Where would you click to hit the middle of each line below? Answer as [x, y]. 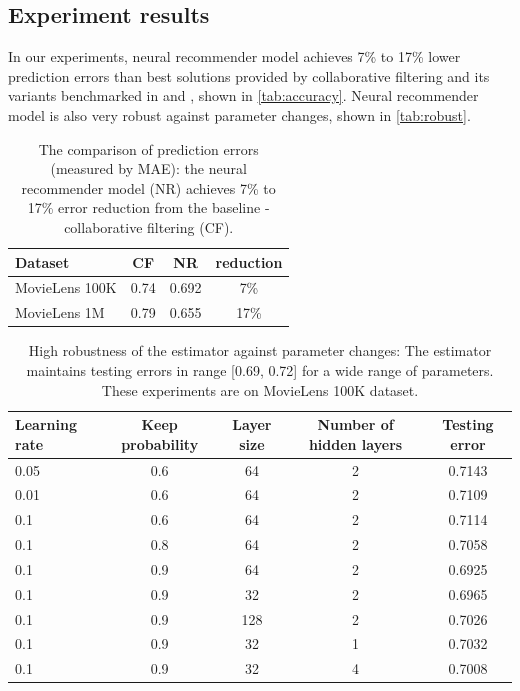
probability [160, 443]
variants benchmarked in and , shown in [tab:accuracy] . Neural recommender [243, 95]
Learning [46, 424]
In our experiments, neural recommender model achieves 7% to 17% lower [234, 56]
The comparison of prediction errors [148, 148]
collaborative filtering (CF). [149, 226]
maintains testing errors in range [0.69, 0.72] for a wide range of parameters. [260, 369]
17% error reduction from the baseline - [148, 207]
